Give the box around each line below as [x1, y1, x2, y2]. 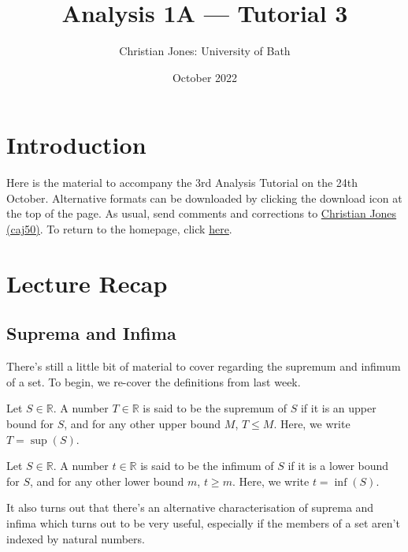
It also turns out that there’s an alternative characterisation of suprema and [6, 499, 374, 516]
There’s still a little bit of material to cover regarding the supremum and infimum [6, 358, 401, 375]
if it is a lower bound [287, 457, 389, 474]
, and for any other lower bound [30, 472, 184, 489]
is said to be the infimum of [140, 457, 274, 474]
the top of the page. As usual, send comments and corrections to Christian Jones [6, 205, 397, 222]
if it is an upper [300, 400, 376, 416]
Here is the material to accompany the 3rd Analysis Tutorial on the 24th [6, 174, 358, 191]
